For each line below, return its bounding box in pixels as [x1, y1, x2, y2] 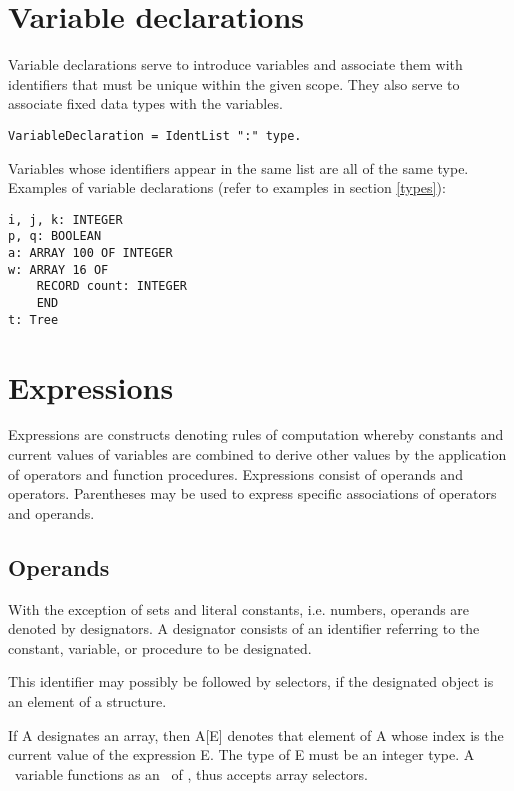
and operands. [8, 502, 95, 523]
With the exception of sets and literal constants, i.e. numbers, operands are [8, 598, 470, 619]
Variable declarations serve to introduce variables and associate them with [8, 54, 463, 75]
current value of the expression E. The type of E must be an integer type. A [8, 744, 475, 765]
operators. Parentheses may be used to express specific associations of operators [8, 483, 497, 504]
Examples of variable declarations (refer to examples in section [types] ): [8, 177, 446, 198]
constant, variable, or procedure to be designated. [8, 637, 312, 658]
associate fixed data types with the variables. [8, 93, 283, 114]
